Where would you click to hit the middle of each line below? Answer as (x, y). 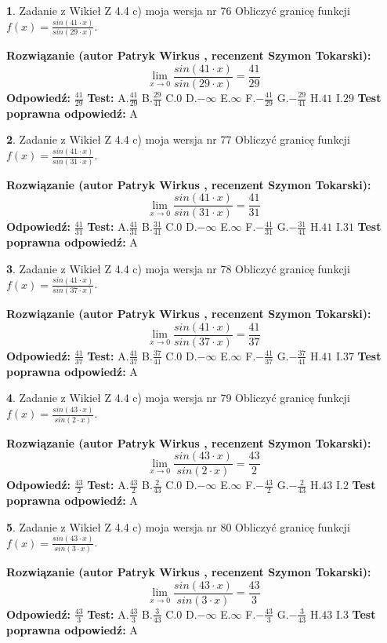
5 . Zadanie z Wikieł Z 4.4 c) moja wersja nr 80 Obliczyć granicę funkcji (178, 526)
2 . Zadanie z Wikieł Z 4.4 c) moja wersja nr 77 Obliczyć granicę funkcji (178, 139)
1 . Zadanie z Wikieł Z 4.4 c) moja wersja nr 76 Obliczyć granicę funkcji (178, 10)
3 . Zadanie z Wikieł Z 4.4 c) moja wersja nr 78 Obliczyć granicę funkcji (178, 268)
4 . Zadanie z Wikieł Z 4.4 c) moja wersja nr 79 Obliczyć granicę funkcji (178, 398)
